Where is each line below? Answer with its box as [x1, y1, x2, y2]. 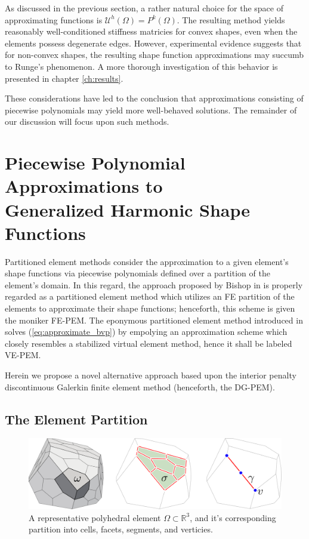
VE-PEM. [5, 349, 41, 361]
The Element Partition [5, 409, 148, 428]
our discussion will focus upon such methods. [5, 115, 169, 128]
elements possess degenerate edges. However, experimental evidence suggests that [5, 36, 302, 49]
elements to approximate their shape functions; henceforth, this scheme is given [5, 302, 295, 314]
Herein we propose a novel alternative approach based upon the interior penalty [5, 368, 296, 381]
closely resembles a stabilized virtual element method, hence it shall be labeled [5, 337, 292, 349]
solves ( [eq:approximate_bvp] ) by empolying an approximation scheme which [5, 325, 288, 338]
